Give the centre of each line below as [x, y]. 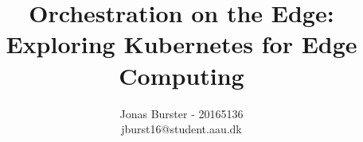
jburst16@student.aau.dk [181, 129]
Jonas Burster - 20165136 [181, 113]
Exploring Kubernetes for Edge [181, 44]
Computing [181, 75]
